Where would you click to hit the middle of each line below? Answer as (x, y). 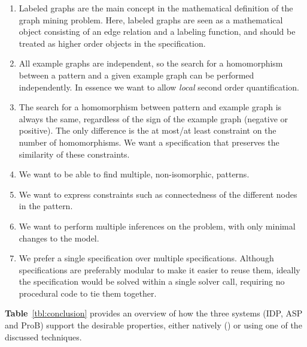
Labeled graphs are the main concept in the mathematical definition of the (156, 8)
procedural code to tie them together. (88, 293)
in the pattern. (46, 206)
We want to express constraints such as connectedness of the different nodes (158, 194)
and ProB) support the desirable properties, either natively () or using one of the (153, 325)
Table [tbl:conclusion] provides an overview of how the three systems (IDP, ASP (154, 313)
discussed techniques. (43, 337)
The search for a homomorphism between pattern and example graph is (150, 107)
